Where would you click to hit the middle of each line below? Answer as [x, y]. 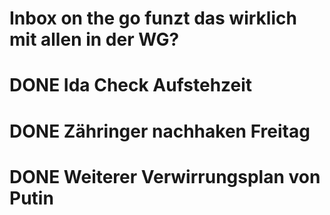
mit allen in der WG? [94, 39]
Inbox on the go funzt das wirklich [153, 18]
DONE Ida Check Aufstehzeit [131, 85]
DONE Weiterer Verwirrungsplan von [165, 176]
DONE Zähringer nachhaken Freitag [160, 131]
